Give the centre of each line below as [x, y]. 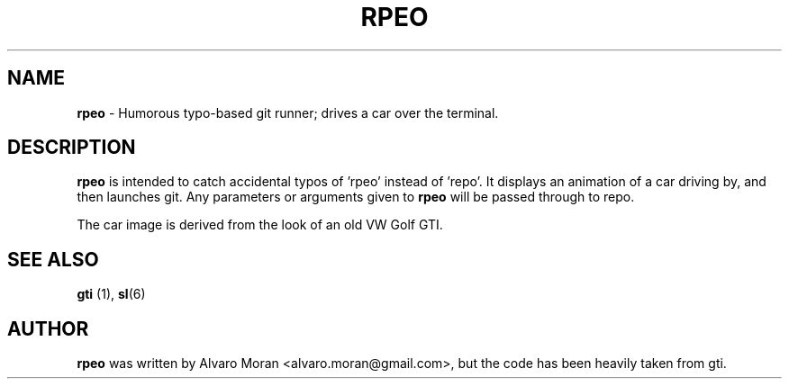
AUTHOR [48, 328]
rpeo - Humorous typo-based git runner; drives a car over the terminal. [288, 112]
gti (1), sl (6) [111, 294]
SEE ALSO [53, 259]
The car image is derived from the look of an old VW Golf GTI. [260, 225]
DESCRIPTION [72, 148]
